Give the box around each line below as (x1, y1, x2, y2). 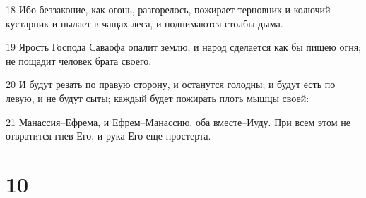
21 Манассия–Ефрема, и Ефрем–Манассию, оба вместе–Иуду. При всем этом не (6, 114, 350, 129)
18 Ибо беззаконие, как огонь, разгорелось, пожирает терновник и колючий (6, 2, 331, 16)
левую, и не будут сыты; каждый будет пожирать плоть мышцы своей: (6, 90, 309, 105)
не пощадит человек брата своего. (6, 53, 152, 68)
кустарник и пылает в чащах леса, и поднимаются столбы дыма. (6, 16, 283, 30)
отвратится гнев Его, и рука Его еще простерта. (6, 128, 211, 143)
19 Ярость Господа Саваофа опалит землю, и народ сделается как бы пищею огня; (6, 39, 362, 54)
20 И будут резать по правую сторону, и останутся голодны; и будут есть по (6, 77, 336, 92)
